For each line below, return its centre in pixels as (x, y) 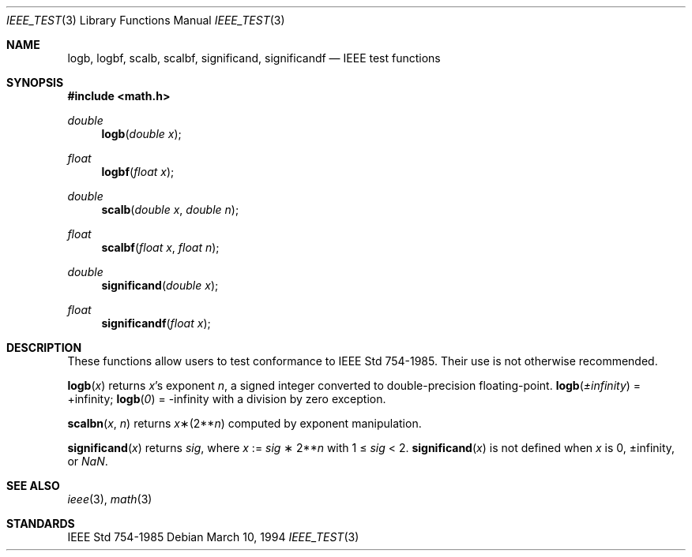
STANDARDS (41, 523)
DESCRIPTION (44, 348)
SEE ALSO (33, 486)
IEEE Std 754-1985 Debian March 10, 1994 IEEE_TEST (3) (213, 537)
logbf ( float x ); (138, 172)
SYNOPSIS (35, 82)
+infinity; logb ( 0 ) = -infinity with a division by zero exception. (227, 399)
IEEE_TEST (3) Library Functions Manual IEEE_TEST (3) (146, 20)
